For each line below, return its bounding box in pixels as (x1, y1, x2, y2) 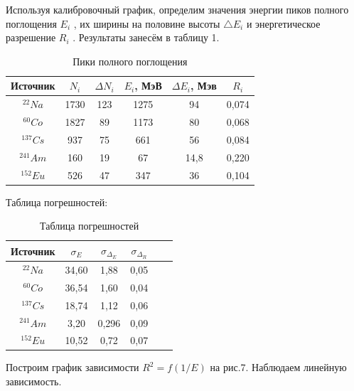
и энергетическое (246, 16, 321, 31)
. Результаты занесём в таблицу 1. (73, 30, 220, 45)
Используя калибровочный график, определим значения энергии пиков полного (6, 2, 349, 16)
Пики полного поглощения (73, 53, 188, 68)
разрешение (6, 30, 56, 45)
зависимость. (6, 374, 62, 389)
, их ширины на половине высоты (73, 16, 220, 31)
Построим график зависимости (6, 360, 139, 375)
